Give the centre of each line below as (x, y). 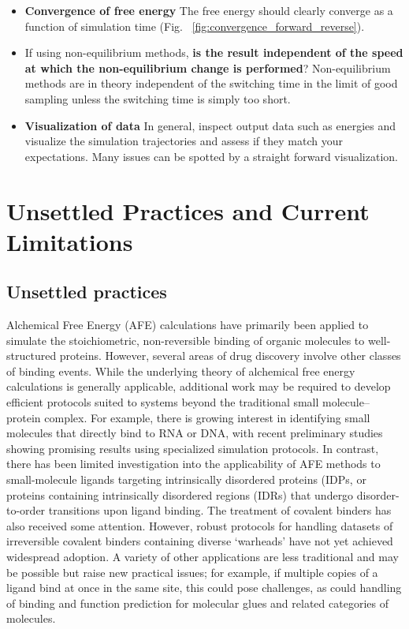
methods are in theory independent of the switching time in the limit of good (211, 83)
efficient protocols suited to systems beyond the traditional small (163, 402)
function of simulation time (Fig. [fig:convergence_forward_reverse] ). (195, 26)
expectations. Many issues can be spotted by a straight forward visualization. (211, 156)
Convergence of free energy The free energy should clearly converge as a (209, 10)
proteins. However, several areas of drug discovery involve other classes (230, 356)
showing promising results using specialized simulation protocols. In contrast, (193, 448)
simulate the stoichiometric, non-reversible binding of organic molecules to (186, 340)
